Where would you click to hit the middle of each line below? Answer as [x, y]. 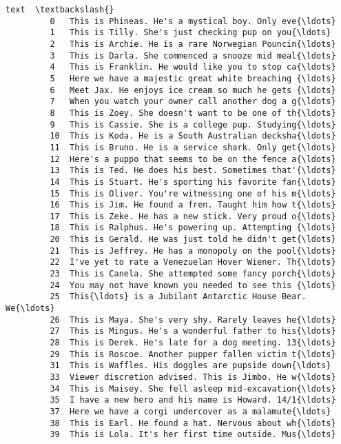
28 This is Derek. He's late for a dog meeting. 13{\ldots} [193, 343]
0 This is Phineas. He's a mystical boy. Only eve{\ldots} [193, 21]
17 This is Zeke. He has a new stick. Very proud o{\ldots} [193, 216]
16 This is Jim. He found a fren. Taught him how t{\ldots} [193, 205]
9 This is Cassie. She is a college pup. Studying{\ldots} [193, 124]
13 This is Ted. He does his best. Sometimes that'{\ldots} [193, 171]
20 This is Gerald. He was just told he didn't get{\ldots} [193, 240]
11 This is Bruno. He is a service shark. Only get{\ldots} [193, 147]
